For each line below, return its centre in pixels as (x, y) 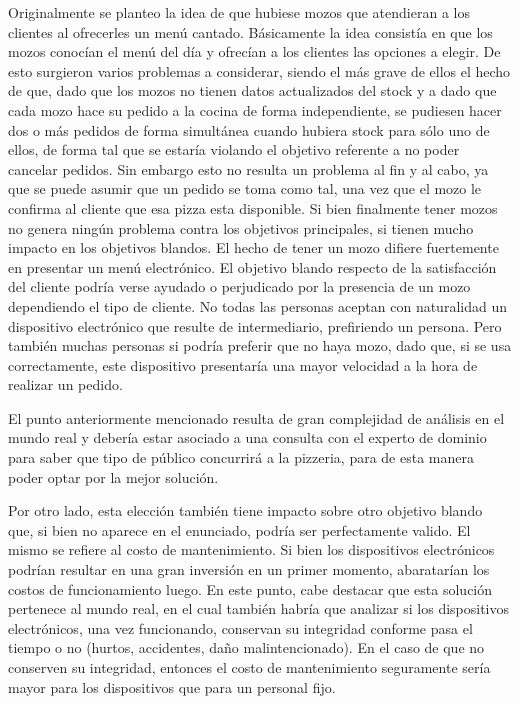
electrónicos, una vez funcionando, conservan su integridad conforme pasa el (240, 627)
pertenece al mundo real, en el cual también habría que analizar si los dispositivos (259, 608)
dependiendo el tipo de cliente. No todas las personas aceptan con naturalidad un (257, 305)
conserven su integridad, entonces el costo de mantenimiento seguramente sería (249, 667)
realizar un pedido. (65, 384)
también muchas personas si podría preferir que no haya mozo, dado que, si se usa (260, 345)
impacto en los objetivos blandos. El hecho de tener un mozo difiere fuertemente (253, 247)
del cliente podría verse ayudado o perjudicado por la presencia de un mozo (239, 286)
